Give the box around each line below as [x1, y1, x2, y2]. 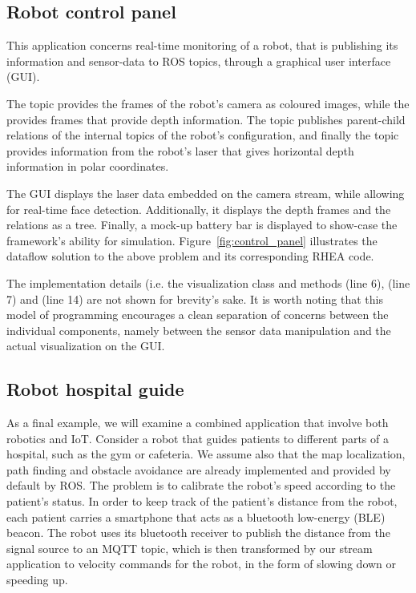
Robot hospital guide [6, 377, 184, 401]
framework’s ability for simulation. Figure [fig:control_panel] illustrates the [6, 232, 378, 248]
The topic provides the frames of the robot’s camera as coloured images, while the [6, 95, 410, 111]
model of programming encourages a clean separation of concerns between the [6, 306, 389, 323]
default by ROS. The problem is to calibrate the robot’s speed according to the [6, 477, 396, 494]
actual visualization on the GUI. [6, 337, 165, 354]
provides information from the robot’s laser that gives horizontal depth [6, 142, 354, 159]
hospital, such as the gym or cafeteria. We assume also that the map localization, [6, 446, 406, 462]
